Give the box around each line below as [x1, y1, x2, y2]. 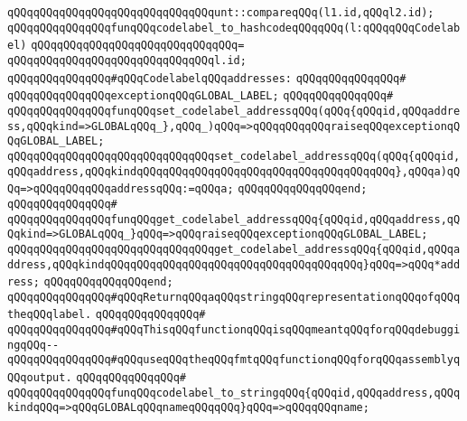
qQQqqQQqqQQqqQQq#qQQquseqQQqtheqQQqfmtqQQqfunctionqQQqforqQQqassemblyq [7, 353, 461, 367]
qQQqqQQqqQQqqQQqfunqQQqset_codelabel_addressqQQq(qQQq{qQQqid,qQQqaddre [7, 104, 461, 117]
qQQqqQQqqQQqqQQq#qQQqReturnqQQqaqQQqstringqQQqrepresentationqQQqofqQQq [7, 290, 461, 304]
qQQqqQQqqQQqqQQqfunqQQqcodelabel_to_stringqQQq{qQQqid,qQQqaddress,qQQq [7, 386, 461, 399]
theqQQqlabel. [7, 308, 92, 322]
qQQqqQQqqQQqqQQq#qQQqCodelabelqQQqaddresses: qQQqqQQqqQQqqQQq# [7, 71, 406, 85]
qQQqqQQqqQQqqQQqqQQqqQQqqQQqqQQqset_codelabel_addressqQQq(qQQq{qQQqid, [7, 149, 461, 163]
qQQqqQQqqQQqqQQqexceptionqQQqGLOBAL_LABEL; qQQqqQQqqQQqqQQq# [7, 89, 394, 103]
